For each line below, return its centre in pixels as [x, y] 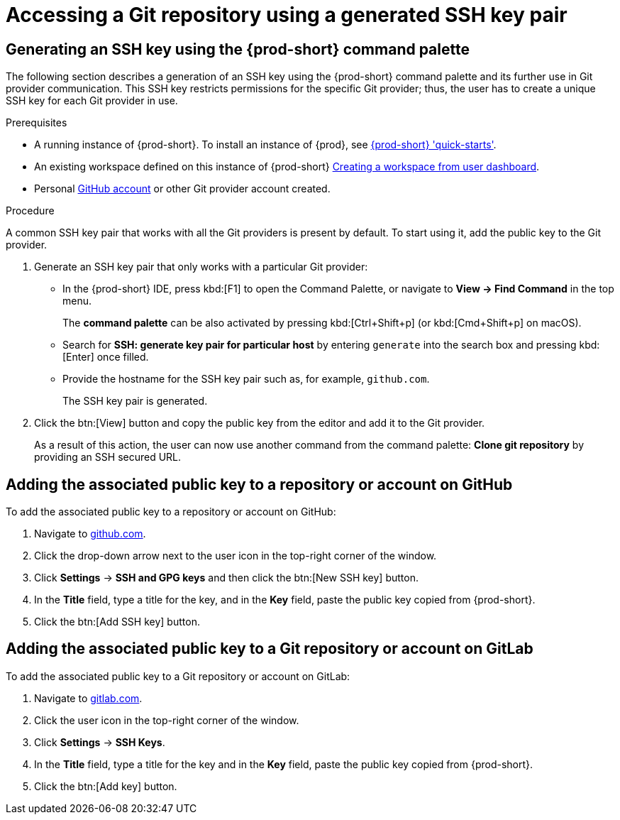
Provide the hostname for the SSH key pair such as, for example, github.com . [246, 379]
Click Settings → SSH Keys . [100, 742]
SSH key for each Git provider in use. [92, 101]
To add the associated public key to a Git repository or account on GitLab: [178, 676]
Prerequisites [37, 123]
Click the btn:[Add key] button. [106, 786]
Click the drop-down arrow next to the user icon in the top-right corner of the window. [236, 556]
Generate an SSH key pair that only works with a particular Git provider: [201, 267]
